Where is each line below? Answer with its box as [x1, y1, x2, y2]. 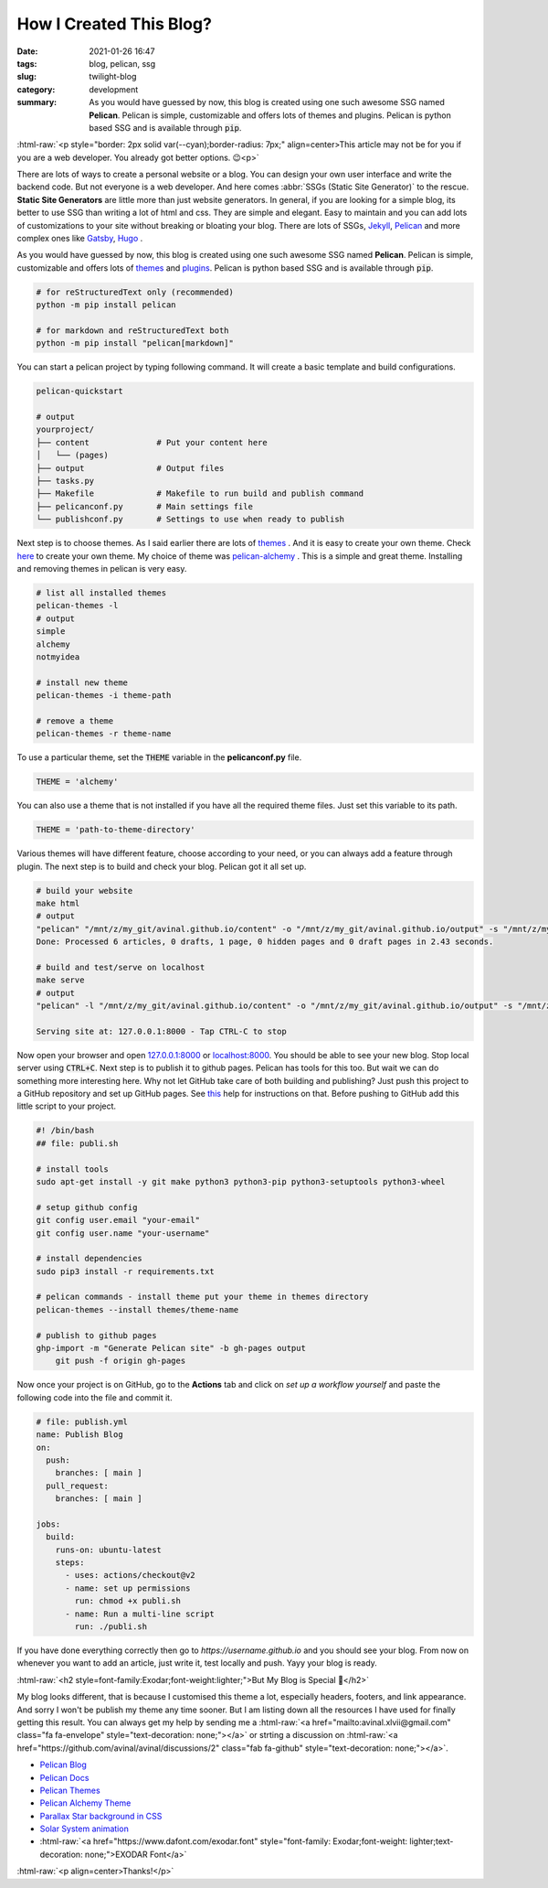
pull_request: [46, 1480, 110, 1491]
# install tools [36, 1164, 110, 1175]
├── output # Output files [36, 463, 225, 473]
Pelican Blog [39, 1759, 87, 1770]
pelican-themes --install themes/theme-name [36, 1304, 239, 1314]
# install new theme [36, 677, 128, 688]
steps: [55, 1558, 85, 1568]
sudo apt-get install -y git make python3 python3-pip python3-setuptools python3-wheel [36, 1176, 447, 1186]
